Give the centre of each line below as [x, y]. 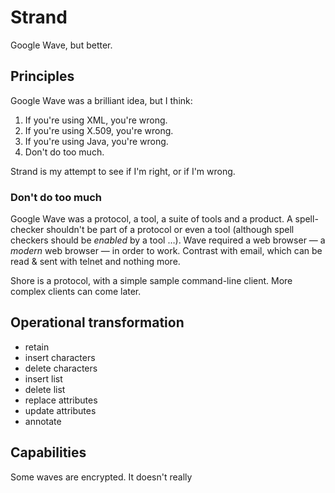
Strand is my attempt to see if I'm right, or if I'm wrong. [123, 171]
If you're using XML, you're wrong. [96, 120]
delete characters [61, 368]
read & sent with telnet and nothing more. [95, 262]
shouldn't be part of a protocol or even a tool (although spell [170, 230]
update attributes [60, 410]
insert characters [60, 357]
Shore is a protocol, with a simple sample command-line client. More [151, 281]
